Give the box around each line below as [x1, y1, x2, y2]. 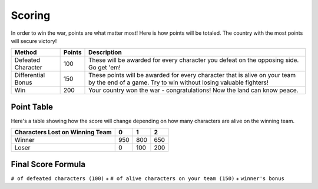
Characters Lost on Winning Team [14, 128, 112, 137]
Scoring [11, 9, 51, 22]
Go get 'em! [88, 64, 121, 72]
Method [14, 48, 37, 57]
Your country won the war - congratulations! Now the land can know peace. [88, 86, 299, 94]
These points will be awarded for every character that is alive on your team [88, 71, 296, 79]
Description [88, 48, 122, 57]
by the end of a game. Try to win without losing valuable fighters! [88, 78, 269, 87]
